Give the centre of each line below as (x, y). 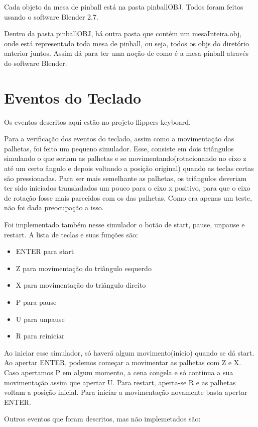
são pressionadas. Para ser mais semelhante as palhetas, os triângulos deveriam (125, 178)
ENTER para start (45, 251)
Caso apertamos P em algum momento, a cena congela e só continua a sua (119, 372)
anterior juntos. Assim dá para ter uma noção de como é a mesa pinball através (126, 53)
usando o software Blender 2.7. (51, 16)
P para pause (36, 302)
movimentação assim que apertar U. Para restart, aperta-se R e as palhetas (120, 382)
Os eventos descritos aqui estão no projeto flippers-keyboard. (98, 121)
